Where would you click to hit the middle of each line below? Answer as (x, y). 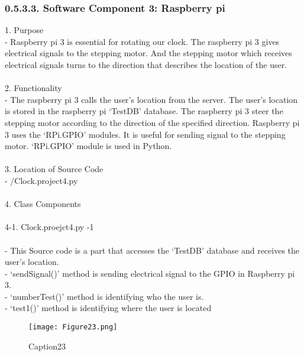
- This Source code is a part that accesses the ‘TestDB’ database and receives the (152, 250)
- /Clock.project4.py (41, 180)
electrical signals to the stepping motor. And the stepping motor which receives (148, 53)
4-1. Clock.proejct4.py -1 (49, 227)
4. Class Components (43, 204)
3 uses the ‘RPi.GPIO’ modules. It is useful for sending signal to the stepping (145, 134)
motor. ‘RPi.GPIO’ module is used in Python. (88, 146)
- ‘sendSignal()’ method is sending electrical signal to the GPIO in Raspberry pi (150, 273)
